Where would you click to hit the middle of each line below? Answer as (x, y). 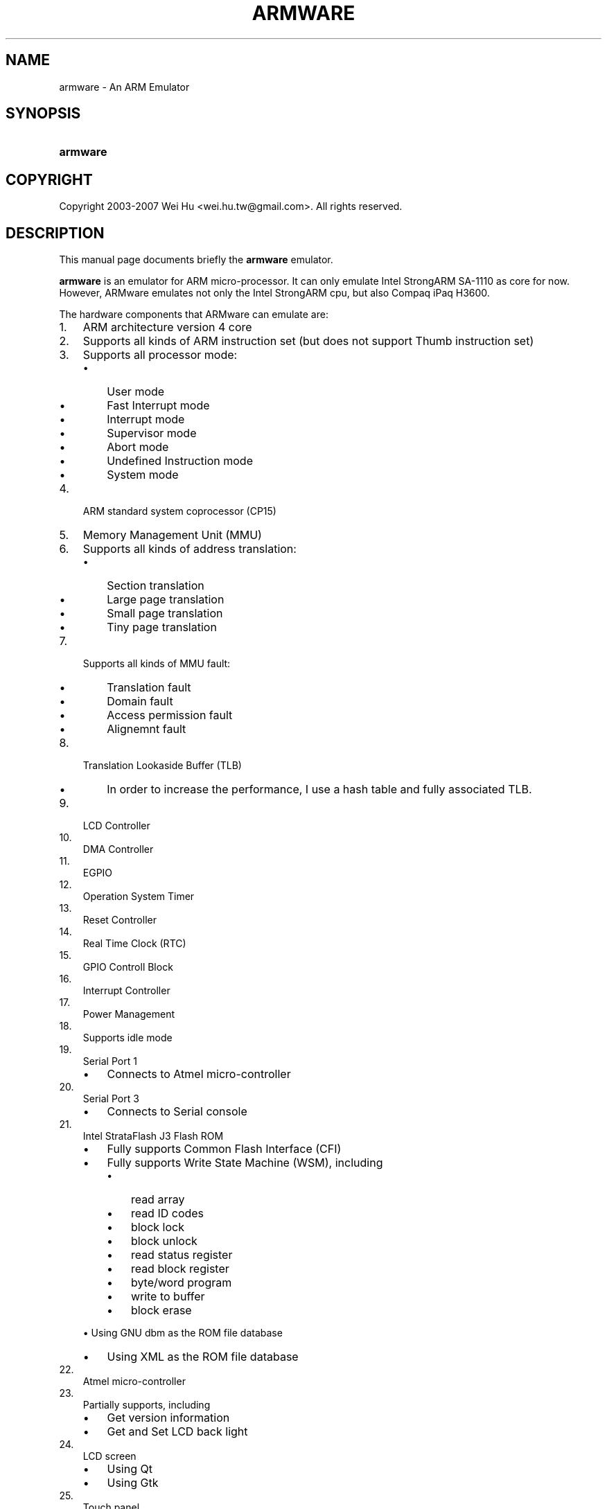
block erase (161, 1311)
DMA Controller (118, 849)
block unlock (164, 1241)
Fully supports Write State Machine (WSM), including (245, 1163)
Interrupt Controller (126, 991)
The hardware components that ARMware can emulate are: (194, 315)
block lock (157, 1227)
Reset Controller (120, 920)
